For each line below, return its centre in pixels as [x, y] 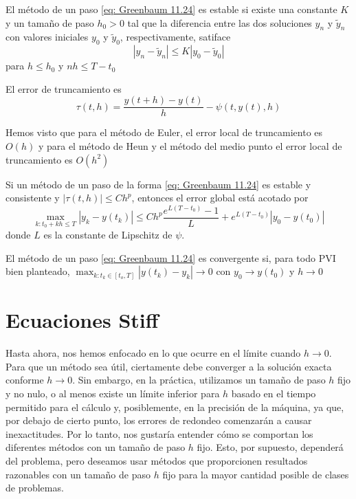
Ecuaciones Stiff [82, 320]
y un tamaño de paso [50, 22]
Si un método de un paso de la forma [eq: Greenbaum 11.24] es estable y [158, 184]
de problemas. [35, 488]
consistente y [33, 198]
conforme [25, 380]
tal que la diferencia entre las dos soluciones [220, 22]
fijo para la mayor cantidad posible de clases [256, 474]
